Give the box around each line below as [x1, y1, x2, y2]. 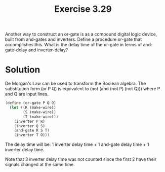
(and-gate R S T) [14, 128, 50, 133]
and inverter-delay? [28, 47, 68, 53]
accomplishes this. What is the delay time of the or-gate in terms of [5, 42, 142, 48]
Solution [5, 64, 41, 75]
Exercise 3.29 [54, 3, 112, 15]
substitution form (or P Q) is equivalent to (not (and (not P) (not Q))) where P [5, 86, 161, 92]
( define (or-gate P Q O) [5, 101, 56, 105]
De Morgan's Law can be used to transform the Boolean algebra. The [5, 80, 146, 87]
